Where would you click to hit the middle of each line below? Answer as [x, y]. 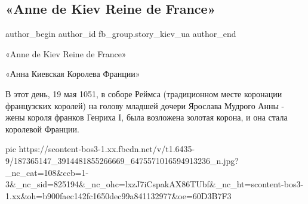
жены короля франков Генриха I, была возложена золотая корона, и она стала [147, 117]
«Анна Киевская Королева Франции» [73, 74]
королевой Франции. [42, 129]
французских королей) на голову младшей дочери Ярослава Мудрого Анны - [145, 105]
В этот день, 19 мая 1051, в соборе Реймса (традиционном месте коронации [144, 93]
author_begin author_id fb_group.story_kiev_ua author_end [121, 34]
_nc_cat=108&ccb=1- [47, 172]
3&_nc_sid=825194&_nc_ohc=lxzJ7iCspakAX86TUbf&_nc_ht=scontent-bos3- [155, 184]
